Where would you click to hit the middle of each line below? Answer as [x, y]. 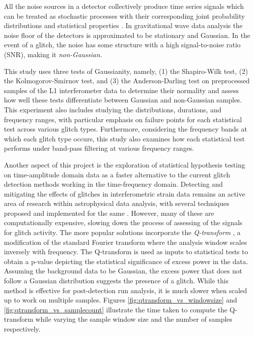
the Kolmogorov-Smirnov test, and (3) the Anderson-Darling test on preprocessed [127, 81]
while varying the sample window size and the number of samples [134, 319]
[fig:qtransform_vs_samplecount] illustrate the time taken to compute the [116, 309]
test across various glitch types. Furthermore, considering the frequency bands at [126, 129]
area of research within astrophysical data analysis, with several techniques [117, 203]
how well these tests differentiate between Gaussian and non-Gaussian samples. [123, 100]
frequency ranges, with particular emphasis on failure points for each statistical [123, 119]
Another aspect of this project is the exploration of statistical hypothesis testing [125, 164]
